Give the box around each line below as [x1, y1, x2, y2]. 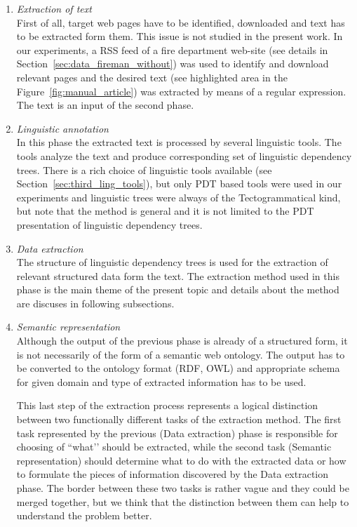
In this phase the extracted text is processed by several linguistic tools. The [16, 135, 342, 149]
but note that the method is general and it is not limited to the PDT [16, 204, 314, 218]
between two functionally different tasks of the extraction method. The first [16, 412, 342, 427]
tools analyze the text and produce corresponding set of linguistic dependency [16, 148, 352, 163]
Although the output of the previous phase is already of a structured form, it [16, 333, 348, 348]
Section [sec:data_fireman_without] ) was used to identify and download [16, 56, 329, 71]
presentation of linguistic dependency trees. [16, 217, 203, 232]
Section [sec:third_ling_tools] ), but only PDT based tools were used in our [16, 176, 342, 191]
